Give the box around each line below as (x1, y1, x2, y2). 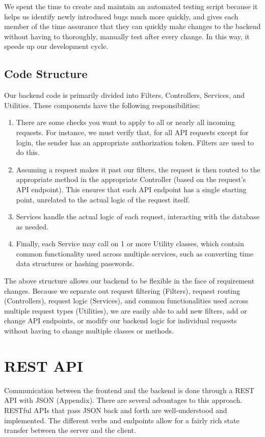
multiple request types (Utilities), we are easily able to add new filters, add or (4, 305, 247, 316)
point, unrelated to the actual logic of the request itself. (16, 194, 190, 204)
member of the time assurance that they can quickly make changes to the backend (4, 21, 261, 32)
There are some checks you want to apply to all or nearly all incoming (16, 117, 235, 127)
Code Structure (4, 66, 88, 82)
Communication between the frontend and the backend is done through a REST (4, 384, 254, 395)
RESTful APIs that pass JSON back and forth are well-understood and (4, 404, 227, 415)
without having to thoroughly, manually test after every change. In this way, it (4, 31, 250, 41)
